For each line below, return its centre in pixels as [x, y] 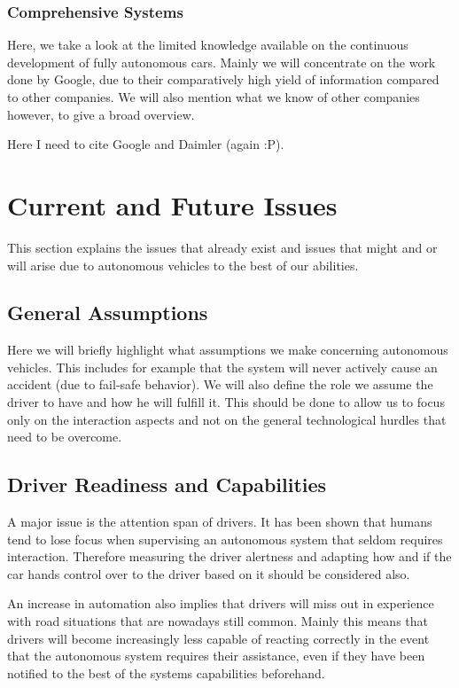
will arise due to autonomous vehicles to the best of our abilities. [183, 265]
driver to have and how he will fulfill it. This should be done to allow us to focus [226, 402]
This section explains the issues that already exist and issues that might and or [222, 247]
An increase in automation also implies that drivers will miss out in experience [221, 603]
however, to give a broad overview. [101, 114]
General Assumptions [108, 313]
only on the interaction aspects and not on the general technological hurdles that [227, 419]
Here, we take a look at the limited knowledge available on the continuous [208, 45]
